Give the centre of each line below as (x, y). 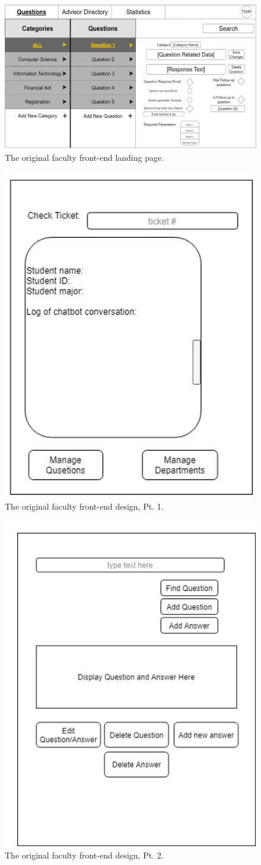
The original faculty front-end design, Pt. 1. (84, 506)
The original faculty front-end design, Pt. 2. (84, 855)
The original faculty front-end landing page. (85, 157)
